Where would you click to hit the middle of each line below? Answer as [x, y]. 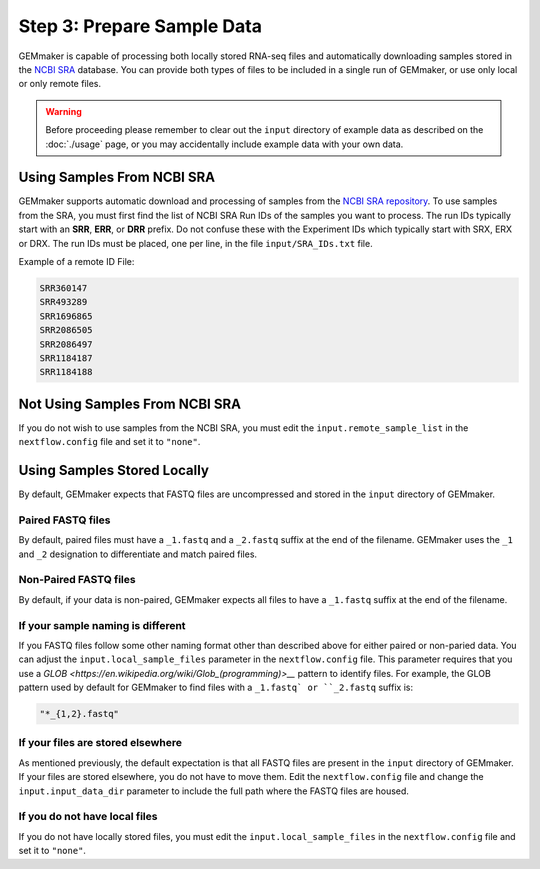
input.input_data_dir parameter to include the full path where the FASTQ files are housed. [214, 791]
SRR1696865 [66, 316]
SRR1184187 [66, 358]
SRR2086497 [66, 344]
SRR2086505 [66, 330]
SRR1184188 [66, 372]
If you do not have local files [88, 817]
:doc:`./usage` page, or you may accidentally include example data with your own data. [224, 144]
